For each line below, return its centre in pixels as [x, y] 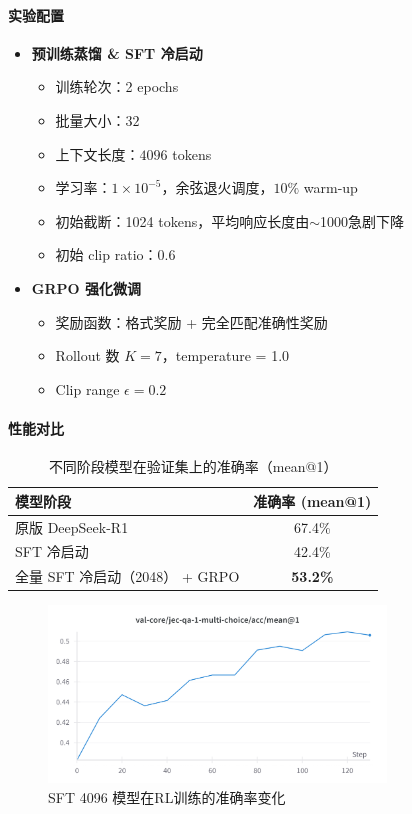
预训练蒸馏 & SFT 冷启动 [117, 52]
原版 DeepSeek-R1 [72, 526]
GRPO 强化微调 [86, 287]
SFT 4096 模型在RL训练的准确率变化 [167, 796]
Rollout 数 [87, 355]
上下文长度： [97, 153]
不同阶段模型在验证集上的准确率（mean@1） [193, 466]
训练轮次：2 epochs [117, 86]
